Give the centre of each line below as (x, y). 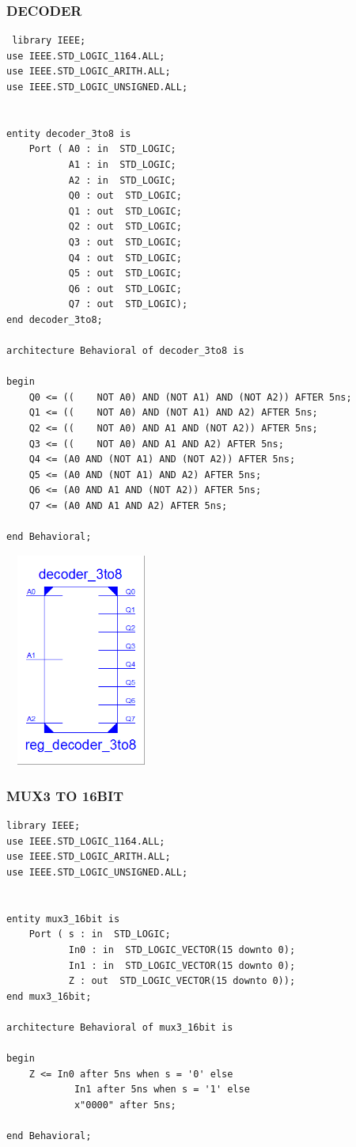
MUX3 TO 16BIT (65, 795)
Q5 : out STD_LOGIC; (125, 273)
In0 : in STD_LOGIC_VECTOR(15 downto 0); (182, 950)
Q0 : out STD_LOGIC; (125, 196)
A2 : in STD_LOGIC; (122, 180)
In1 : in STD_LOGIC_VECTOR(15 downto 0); (182, 965)
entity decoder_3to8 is (69, 133)
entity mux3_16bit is (63, 919)
